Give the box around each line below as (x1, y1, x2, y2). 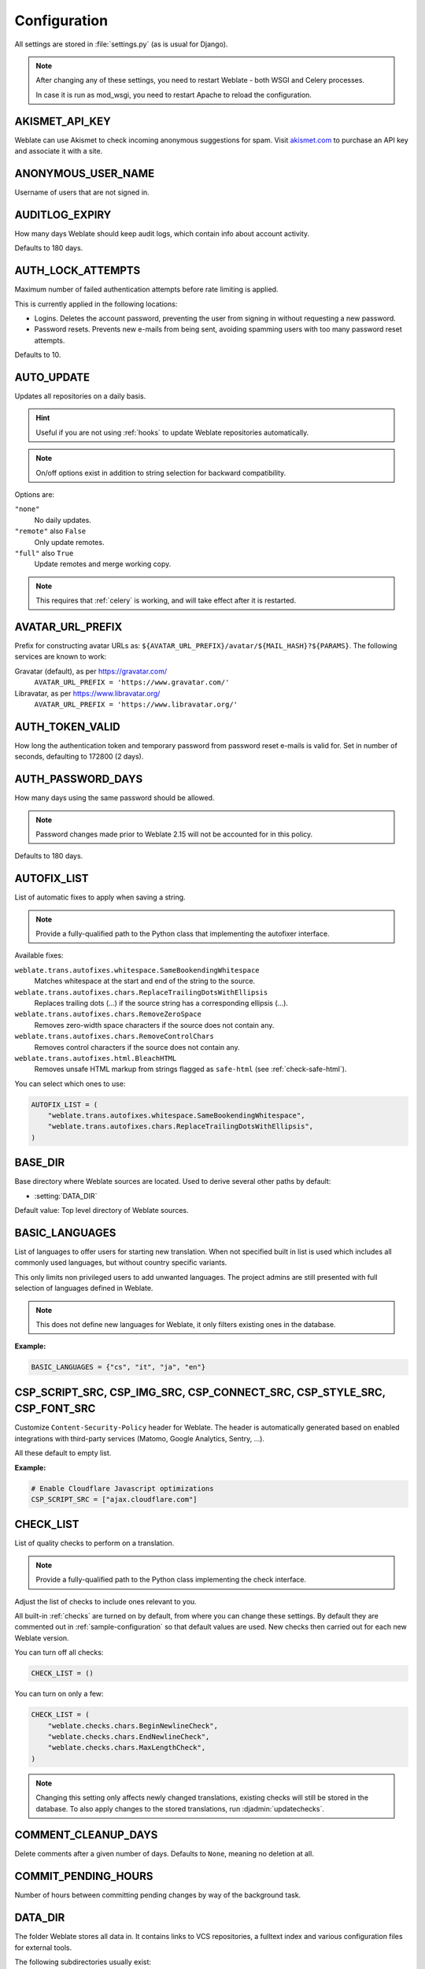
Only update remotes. (34, 537, 105, 547)
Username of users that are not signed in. (14, 187, 150, 197)
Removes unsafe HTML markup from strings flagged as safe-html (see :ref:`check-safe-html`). (34, 1064, 347, 1074)
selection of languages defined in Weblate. (14, 1284, 153, 1293)
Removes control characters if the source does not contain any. (34, 1042, 240, 1051)
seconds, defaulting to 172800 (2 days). (14, 752, 144, 762)
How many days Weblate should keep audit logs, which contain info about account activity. (14, 228, 310, 238)
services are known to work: (14, 652, 107, 662)
